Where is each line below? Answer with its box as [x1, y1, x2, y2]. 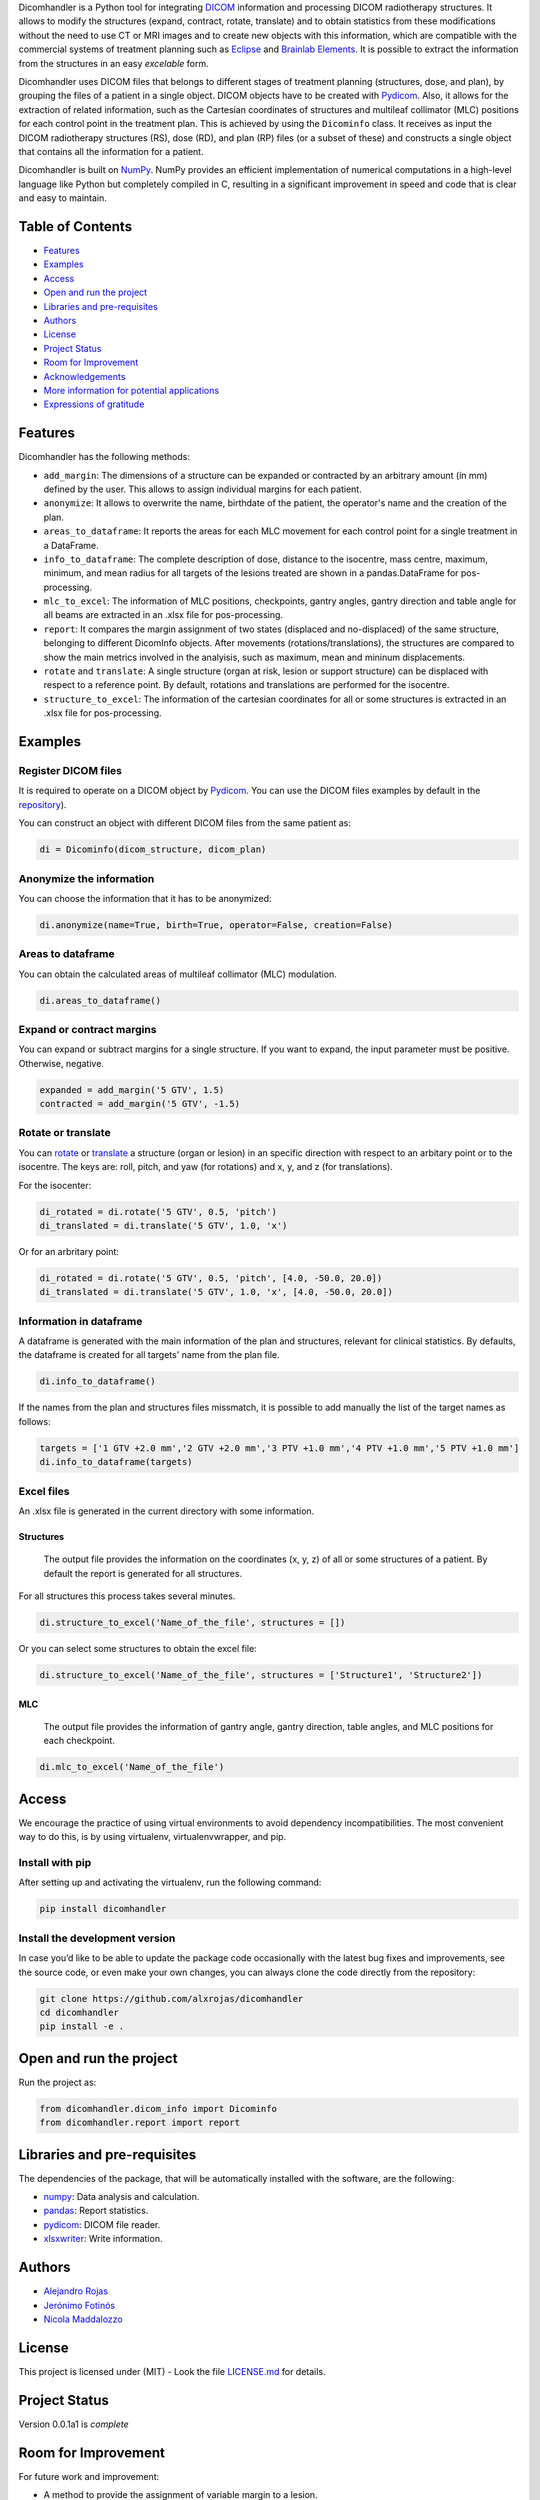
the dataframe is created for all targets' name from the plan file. [18, 1349, 280, 1361]
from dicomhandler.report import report [39, 2117, 240, 2129]
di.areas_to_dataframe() [39, 995, 162, 1006]
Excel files [18, 1484, 70, 1498]
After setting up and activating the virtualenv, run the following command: [18, 1876, 322, 1889]
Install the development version [18, 1931, 176, 1945]
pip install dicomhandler [39, 1903, 167, 1915]
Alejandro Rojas [43, 2285, 109, 2297]
